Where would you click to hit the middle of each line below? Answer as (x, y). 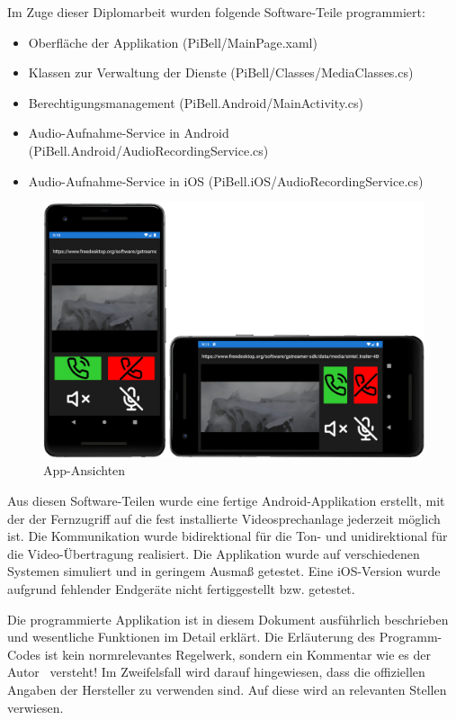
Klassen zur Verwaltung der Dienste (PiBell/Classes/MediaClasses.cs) (221, 72)
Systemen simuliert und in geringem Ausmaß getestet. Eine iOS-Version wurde (224, 571)
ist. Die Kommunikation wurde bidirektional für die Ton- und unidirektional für (228, 536)
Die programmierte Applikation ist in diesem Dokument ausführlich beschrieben (228, 619)
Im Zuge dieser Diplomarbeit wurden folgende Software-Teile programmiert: (216, 12)
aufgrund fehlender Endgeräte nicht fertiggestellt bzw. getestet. (181, 588)
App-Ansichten (85, 470)
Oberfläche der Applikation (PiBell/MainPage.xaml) (173, 42)
